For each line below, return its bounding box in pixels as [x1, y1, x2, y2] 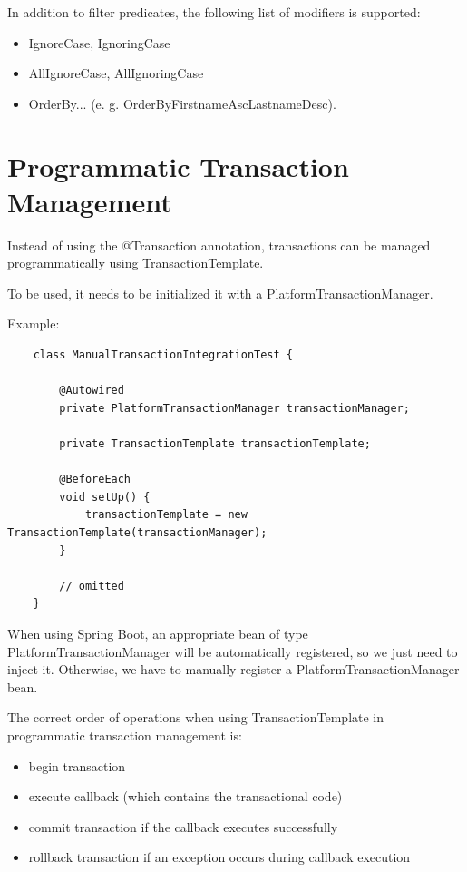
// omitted [59, 579, 124, 593]
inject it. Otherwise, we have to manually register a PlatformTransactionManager [7, 660, 460, 679]
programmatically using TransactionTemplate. [7, 253, 264, 272]
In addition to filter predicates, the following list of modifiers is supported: [7, 3, 421, 21]
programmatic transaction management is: [7, 725, 242, 744]
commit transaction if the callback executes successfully [28, 817, 338, 836]
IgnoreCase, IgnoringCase [28, 33, 170, 52]
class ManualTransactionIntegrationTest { [33, 348, 293, 362]
